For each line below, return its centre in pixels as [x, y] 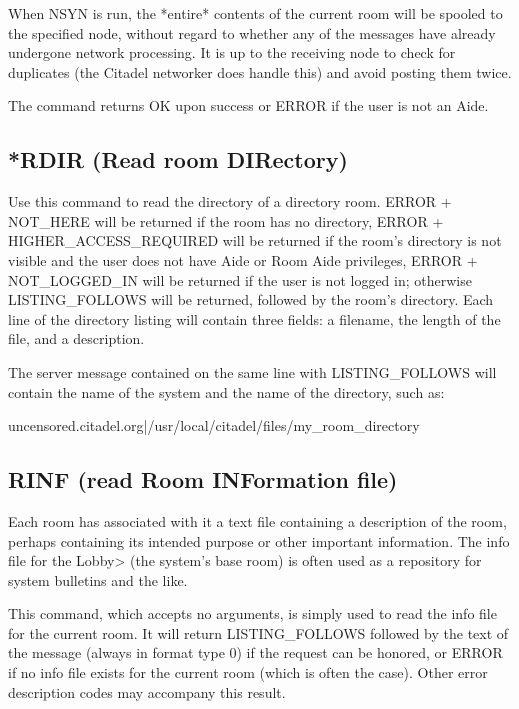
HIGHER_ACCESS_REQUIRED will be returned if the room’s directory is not [255, 240]
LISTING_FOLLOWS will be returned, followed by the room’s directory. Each [251, 299]
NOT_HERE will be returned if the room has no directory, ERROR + [226, 220]
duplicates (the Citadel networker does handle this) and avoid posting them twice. [260, 71]
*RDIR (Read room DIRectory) [178, 159]
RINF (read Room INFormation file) [203, 479]
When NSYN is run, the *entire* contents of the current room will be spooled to [255, 13]
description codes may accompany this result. [147, 691]
